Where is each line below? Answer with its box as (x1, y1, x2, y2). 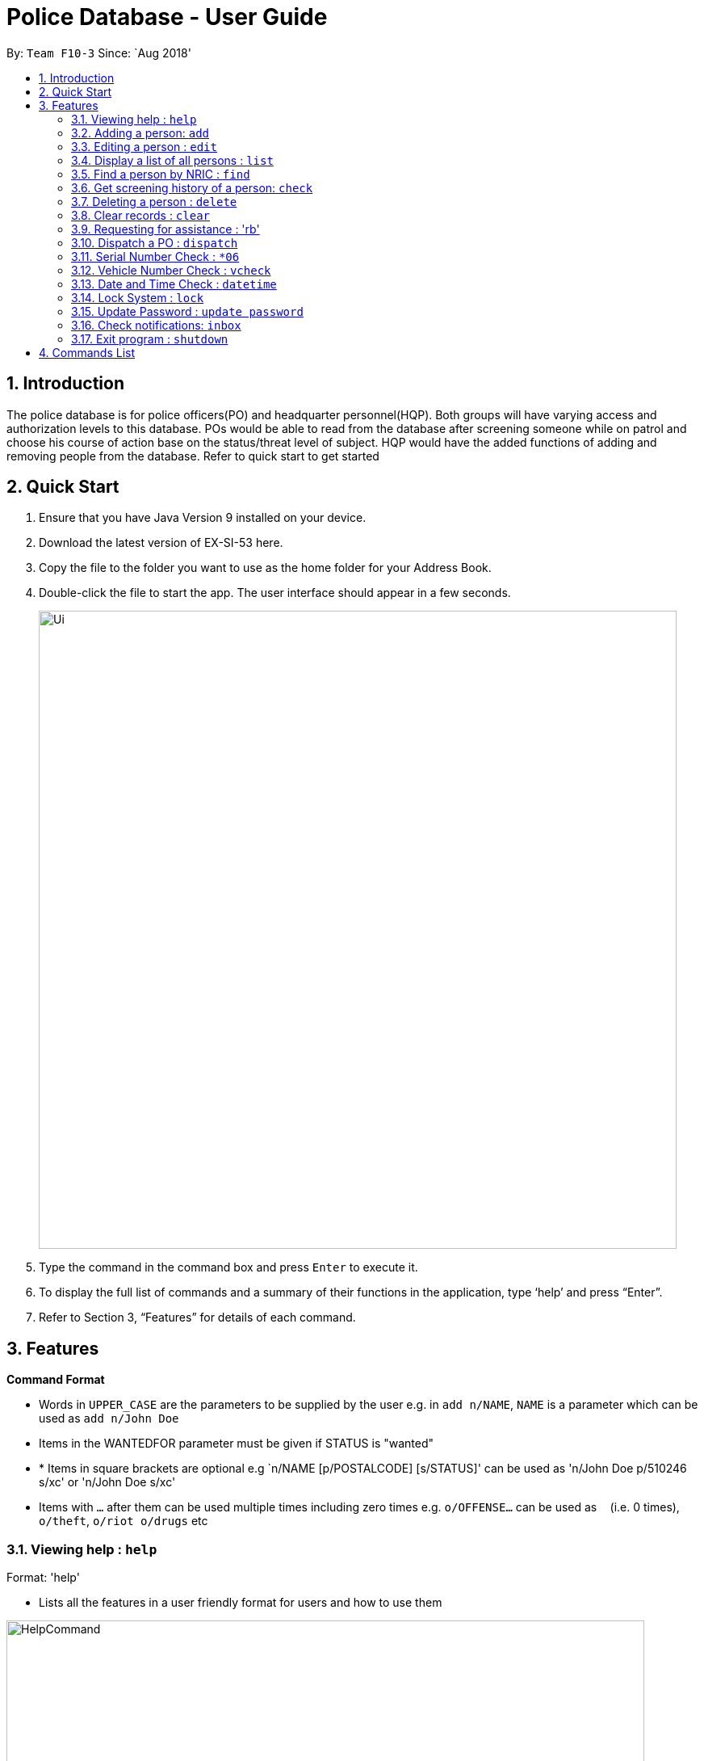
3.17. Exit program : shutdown (71, 331, 228, 346)
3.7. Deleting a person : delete (71, 194, 237, 208)
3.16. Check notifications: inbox (71, 317, 241, 332)
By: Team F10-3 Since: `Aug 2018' (6, 45, 191, 60)
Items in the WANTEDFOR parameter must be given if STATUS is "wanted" (39, 1436, 434, 1451)
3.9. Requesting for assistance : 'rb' (71, 221, 260, 236)
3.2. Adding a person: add (71, 125, 209, 140)
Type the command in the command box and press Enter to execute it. (39, 1260, 418, 1275)
